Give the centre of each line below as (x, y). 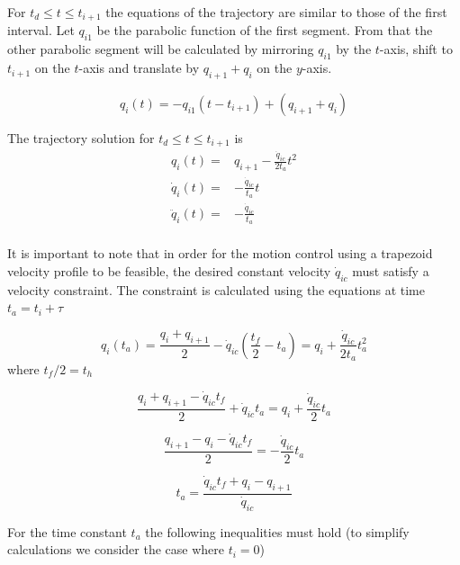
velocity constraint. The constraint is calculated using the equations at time (216, 289)
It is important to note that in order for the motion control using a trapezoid (220, 253)
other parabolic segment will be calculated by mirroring (161, 49)
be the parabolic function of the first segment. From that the (265, 30)
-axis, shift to (416, 49)
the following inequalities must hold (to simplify (277, 531)
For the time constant (67, 531)
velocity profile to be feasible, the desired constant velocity (169, 270)
